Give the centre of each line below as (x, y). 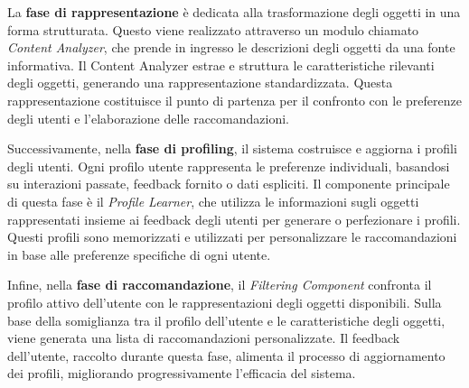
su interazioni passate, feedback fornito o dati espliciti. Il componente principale (229, 184)
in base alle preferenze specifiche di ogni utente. (139, 254)
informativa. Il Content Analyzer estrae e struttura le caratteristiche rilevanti (221, 65)
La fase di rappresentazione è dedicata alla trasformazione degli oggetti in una (234, 12)
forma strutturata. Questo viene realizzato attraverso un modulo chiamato (213, 29)
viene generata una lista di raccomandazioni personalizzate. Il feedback (204, 338)
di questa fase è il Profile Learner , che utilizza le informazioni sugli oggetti (213, 201)
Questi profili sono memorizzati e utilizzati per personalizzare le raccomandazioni (232, 237)
